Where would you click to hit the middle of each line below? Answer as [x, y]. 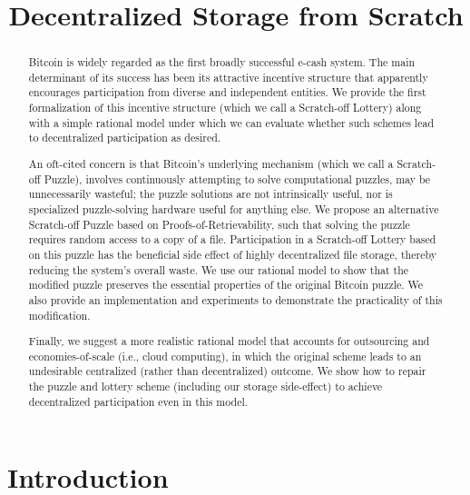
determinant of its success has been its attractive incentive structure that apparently [228, 77]
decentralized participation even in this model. [138, 401]
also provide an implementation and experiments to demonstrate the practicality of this [235, 299]
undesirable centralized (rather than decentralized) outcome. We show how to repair [227, 371]
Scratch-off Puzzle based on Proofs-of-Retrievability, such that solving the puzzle [219, 224]
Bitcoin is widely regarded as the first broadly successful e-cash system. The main [222, 62]
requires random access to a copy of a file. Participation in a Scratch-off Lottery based [232, 239]
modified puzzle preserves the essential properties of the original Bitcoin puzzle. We [226, 285]
